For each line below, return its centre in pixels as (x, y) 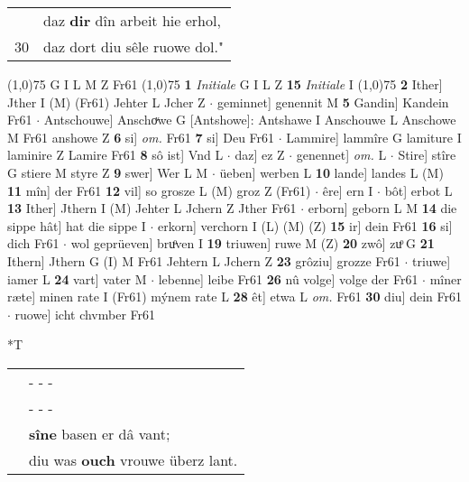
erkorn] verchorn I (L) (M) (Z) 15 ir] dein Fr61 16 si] (305, 225)
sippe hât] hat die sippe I (77, 225)
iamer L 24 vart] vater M (77, 278)
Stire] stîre (427, 155)
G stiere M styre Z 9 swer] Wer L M (108, 172)
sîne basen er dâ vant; (100, 433)
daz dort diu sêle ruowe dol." (133, 46)
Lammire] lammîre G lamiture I (374, 137)
